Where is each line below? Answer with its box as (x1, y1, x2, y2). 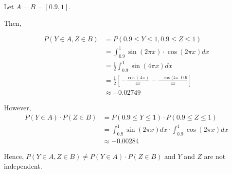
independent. (4, 160, 42, 171)
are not (204, 151, 226, 161)
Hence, (4, 151, 24, 161)
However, (4, 102, 31, 112)
